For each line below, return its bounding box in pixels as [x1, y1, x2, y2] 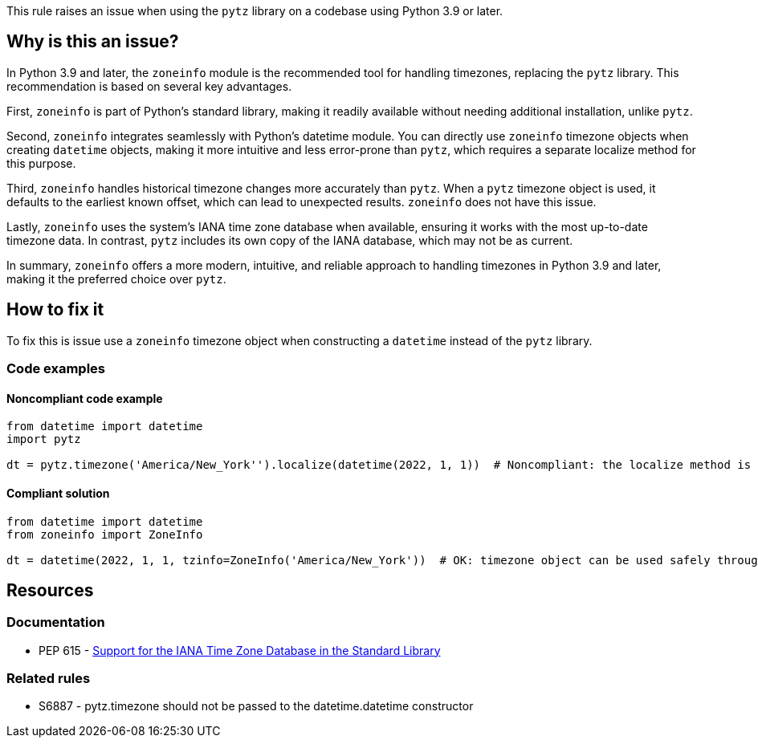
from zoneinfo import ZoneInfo [6, 527, 203, 541]
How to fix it [6, 299, 104, 320]
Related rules [6, 670, 91, 687]
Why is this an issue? [6, 31, 179, 52]
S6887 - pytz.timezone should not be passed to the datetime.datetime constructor [39, 699, 474, 714]
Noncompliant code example [6, 391, 163, 405]
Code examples [6, 360, 106, 377]
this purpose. [6, 156, 76, 170]
